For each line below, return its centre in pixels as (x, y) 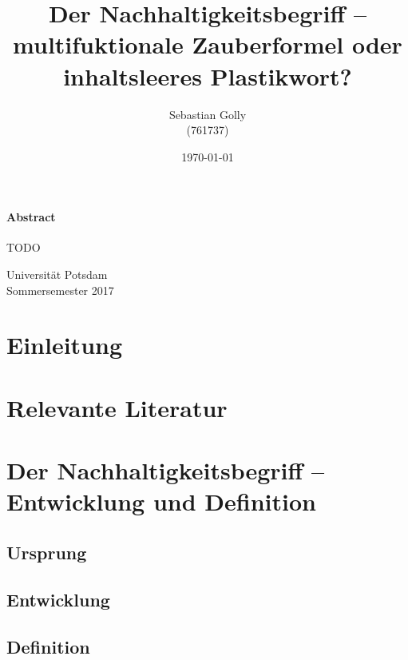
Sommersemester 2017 (60, 290)
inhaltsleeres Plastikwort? (208, 76)
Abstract (31, 217)
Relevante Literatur (117, 407)
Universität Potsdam (57, 274)
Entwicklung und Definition (161, 501)
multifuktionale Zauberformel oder (208, 44)
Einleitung (65, 345)
